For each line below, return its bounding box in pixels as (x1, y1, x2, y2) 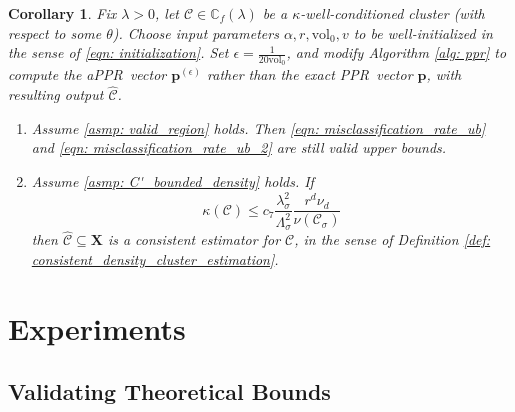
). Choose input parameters (112, 22, 279, 43)
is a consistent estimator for (107, 229, 281, 250)
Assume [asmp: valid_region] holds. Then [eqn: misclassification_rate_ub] (31, 117, 486, 138)
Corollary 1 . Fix (8, 3, 117, 23)
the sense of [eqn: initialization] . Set (8, 42, 229, 63)
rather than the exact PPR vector (207, 64, 413, 85)
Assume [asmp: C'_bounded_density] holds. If (31, 171, 314, 192)
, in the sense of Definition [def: (294, 229, 491, 250)
